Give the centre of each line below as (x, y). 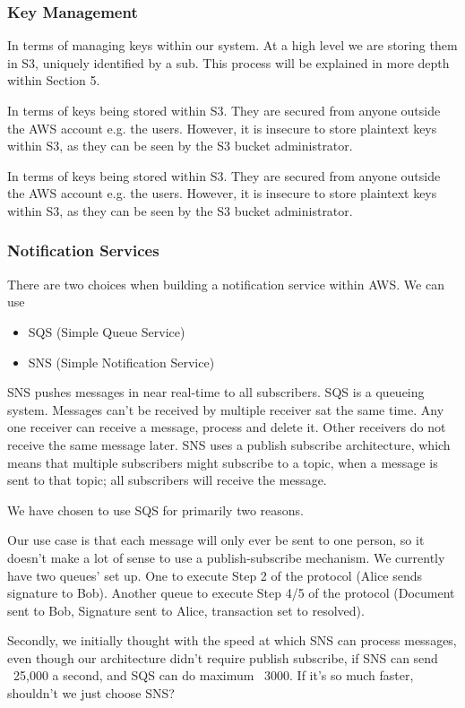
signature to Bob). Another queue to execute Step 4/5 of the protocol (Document (231, 593)
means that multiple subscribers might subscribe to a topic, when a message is (223, 462)
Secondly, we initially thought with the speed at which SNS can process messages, (232, 640)
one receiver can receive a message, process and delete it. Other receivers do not (227, 427)
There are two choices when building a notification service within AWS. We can (226, 284)
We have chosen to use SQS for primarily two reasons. (156, 509)
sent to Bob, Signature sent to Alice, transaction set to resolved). (186, 610)
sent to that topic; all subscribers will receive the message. (167, 480)
